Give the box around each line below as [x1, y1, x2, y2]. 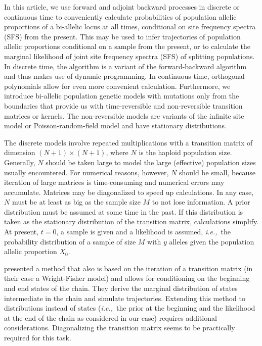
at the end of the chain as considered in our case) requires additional [4, 312, 217, 323]
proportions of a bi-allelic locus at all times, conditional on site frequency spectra [4, 21, 256, 32]
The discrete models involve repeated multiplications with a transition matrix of [4, 137, 253, 147]
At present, [4, 226, 39, 237]
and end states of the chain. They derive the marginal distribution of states [4, 283, 238, 293]
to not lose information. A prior [152, 196, 250, 207]
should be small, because [179, 167, 256, 177]
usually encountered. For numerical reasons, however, [4, 167, 169, 177]
